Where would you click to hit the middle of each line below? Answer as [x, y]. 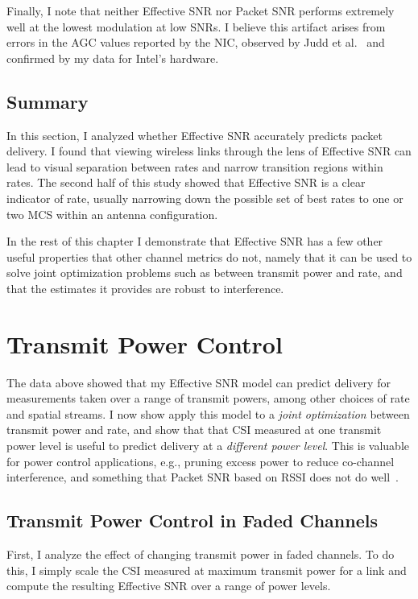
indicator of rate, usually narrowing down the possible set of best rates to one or [205, 198]
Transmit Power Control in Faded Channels [192, 521]
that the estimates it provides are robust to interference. [145, 288]
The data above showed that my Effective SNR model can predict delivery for [199, 382]
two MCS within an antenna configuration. [112, 214]
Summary [48, 101]
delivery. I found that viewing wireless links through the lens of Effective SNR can [209, 151]
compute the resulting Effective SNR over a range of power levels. [169, 586]
